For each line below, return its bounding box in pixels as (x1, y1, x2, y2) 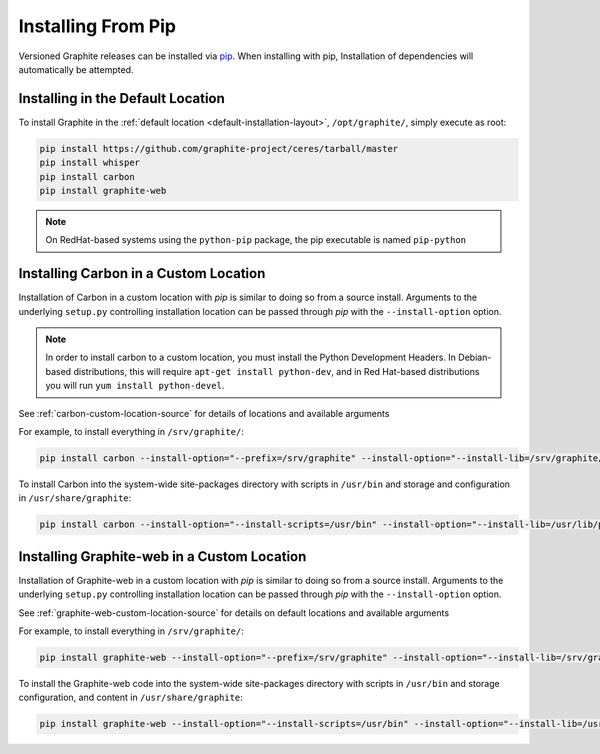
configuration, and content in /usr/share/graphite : (18, 691, 244, 704)
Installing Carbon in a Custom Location (18, 265, 266, 282)
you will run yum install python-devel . (45, 380, 225, 392)
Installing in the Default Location (18, 90, 225, 107)
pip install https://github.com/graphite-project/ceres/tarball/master (39, 143, 399, 154)
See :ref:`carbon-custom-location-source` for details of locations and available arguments (18, 407, 390, 419)
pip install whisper (39, 157, 140, 169)
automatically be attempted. (18, 63, 134, 75)
